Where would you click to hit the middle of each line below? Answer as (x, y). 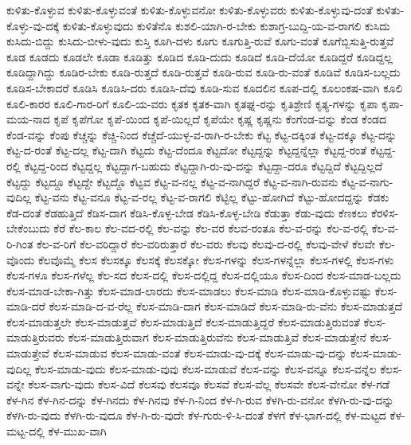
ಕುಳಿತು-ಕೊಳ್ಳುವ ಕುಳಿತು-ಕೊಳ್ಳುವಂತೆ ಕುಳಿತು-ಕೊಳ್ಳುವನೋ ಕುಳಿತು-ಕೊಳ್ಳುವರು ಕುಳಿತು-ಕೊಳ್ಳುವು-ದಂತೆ (190, 10)
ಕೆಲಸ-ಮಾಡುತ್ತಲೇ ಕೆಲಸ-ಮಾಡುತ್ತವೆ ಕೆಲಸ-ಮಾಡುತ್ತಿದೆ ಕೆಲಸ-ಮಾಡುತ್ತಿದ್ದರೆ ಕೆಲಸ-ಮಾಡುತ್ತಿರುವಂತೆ (183, 321)
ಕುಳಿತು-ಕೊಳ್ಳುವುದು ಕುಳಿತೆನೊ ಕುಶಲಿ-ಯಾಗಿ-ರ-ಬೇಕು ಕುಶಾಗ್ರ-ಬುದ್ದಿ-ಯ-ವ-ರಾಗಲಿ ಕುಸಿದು (226, 25)
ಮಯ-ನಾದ (28, 119)
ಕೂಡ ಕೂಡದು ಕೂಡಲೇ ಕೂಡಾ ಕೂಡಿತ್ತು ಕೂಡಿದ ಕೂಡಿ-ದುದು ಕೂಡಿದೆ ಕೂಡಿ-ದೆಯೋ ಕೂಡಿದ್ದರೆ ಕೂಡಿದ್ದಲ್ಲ (200, 56)
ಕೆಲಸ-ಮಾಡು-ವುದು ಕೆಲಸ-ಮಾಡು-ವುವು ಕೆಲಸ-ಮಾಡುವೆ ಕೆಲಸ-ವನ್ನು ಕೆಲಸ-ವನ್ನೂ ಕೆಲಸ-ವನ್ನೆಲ (205, 368)
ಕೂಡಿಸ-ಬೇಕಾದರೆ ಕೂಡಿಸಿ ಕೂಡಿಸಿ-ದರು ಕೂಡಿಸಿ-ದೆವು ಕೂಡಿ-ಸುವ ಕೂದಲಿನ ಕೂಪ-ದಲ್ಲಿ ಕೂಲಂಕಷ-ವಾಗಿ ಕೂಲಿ (205, 87)
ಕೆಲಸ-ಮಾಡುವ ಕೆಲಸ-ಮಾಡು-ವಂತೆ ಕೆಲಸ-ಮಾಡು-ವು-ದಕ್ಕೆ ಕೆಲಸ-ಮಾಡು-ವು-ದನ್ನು (200, 353)
